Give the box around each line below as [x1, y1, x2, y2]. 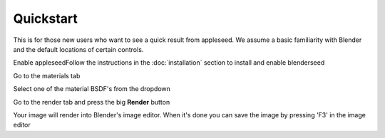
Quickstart [13, 11, 78, 26]
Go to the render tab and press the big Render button [13, 97, 170, 106]
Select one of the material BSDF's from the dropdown [13, 85, 170, 93]
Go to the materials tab [13, 71, 81, 80]
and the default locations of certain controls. [13, 45, 144, 53]
